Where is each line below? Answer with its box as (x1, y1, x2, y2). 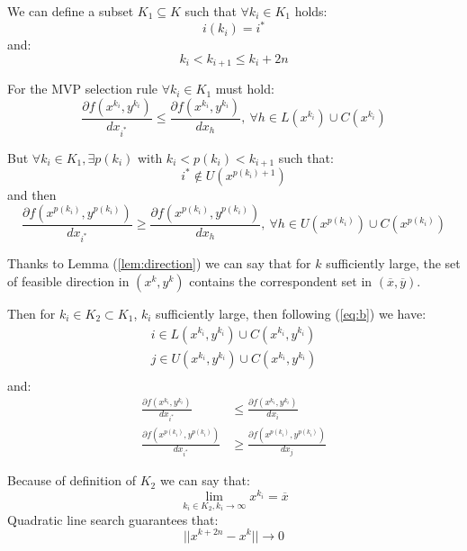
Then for (7, 303, 56, 322)
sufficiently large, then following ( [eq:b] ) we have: (156, 303, 427, 322)
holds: (294, 2, 328, 20)
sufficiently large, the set (326, 254, 461, 273)
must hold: (215, 79, 274, 98)
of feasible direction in (7, 271, 130, 290)
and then (7, 185, 57, 203)
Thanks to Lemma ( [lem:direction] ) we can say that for (7, 254, 311, 273)
